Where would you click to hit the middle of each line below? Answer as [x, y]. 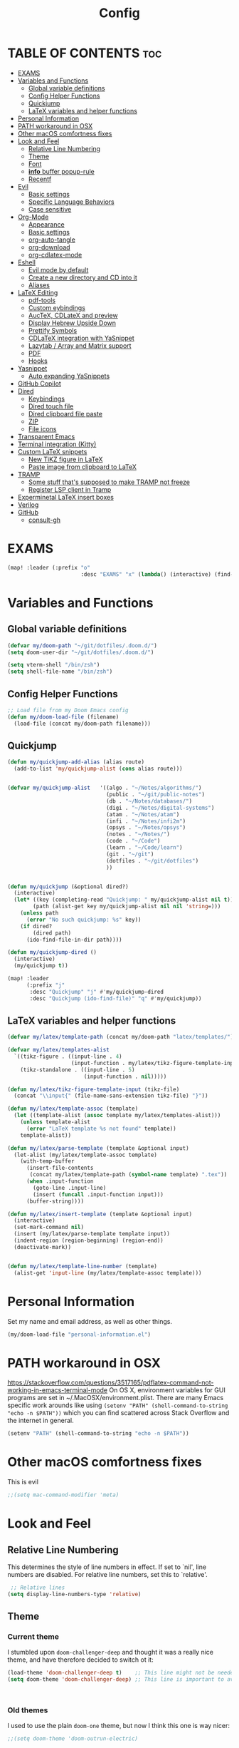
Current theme [33, 1637]
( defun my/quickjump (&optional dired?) [68, 886]
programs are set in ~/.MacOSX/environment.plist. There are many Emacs [116, 1398]
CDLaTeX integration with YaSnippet [81, 338]
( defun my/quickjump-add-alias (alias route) [76, 762]
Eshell [26, 262]
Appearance [47, 224]
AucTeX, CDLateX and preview [73, 315]
